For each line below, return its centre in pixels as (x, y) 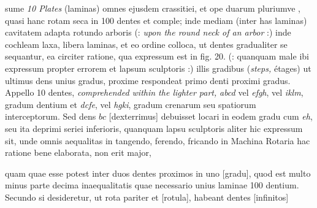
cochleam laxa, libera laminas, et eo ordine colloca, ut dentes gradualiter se (146, 44)
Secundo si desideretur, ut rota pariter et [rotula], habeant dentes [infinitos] (147, 197)
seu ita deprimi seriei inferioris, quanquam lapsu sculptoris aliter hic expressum (154, 128)
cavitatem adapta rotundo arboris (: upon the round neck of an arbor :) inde (148, 32)
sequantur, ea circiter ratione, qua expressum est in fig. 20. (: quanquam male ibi (157, 56)
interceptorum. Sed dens (51, 116)
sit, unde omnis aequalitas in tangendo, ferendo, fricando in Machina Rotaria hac (158, 140)
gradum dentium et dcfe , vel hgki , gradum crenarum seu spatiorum (131, 104)
